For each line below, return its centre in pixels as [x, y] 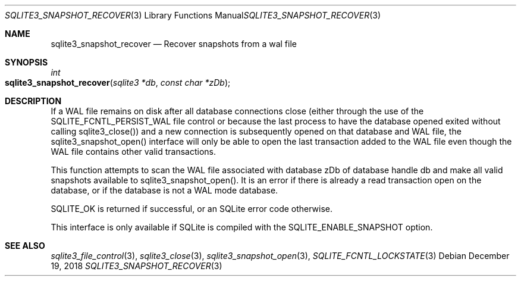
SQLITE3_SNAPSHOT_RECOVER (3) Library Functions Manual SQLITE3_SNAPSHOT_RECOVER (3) [193, 15]
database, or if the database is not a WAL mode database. [164, 190]
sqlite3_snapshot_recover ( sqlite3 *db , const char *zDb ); [118, 82]
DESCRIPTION [33, 101]
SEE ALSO [25, 246]
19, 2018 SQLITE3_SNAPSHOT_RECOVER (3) [136, 266]
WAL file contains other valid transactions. [133, 152]
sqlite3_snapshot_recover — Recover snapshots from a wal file [174, 44]
